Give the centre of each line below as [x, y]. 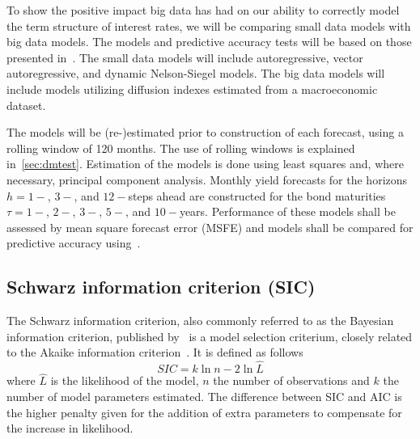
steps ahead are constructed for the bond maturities [257, 195]
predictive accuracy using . [74, 243]
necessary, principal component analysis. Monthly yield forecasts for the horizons [207, 179]
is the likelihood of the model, [125, 380]
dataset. [26, 105]
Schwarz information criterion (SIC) [161, 287]
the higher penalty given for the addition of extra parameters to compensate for [204, 412]
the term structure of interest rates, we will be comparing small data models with [209, 25]
